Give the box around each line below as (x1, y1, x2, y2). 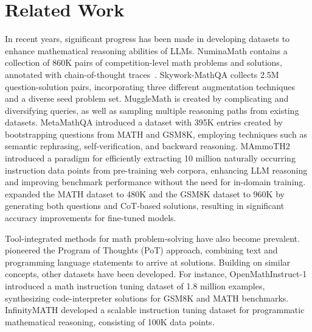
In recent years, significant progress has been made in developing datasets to (5, 32, 290, 45)
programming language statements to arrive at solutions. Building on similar (5, 255, 291, 268)
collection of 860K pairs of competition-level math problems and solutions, (5, 56, 282, 69)
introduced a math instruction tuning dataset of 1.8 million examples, (5, 280, 265, 292)
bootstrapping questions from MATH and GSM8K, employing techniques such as (5, 127, 307, 140)
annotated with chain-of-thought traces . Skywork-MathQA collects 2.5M (5, 68, 279, 80)
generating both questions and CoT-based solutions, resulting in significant (5, 199, 285, 212)
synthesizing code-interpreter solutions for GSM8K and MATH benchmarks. (5, 291, 289, 304)
